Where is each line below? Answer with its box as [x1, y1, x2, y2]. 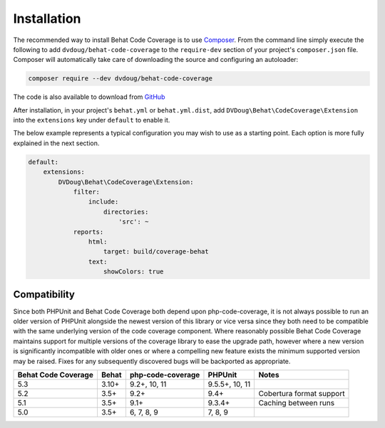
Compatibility [13, 288, 75, 301]
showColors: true [103, 268, 164, 276]
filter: [73, 188, 100, 196]
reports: [73, 228, 104, 236]
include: [88, 198, 119, 206]
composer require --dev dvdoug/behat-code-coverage [28, 75, 213, 83]
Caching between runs [258, 397, 335, 407]
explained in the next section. [13, 139, 100, 147]
